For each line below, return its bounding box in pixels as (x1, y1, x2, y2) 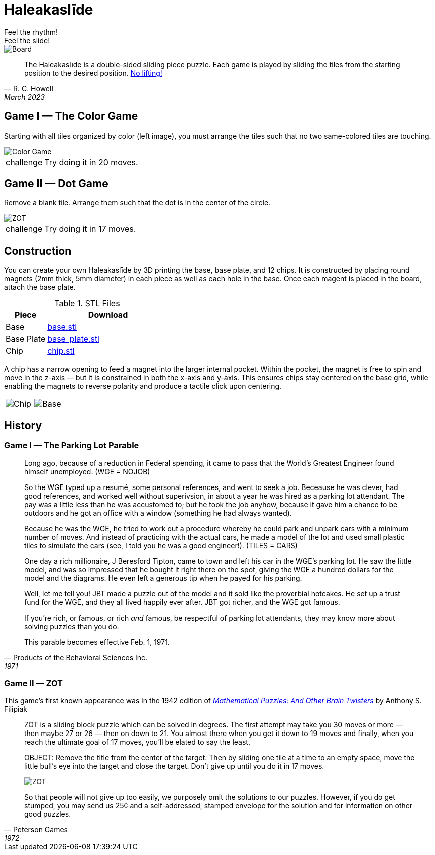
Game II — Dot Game (4, 177, 108, 190)
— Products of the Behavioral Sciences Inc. (4, 653, 148, 662)
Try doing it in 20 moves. (44, 157, 138, 167)
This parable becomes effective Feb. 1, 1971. (24, 637, 170, 646)
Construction (4, 244, 72, 257)
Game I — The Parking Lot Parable (4, 440, 139, 451)
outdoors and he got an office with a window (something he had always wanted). (24, 508, 292, 517)
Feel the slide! (4, 36, 50, 45)
